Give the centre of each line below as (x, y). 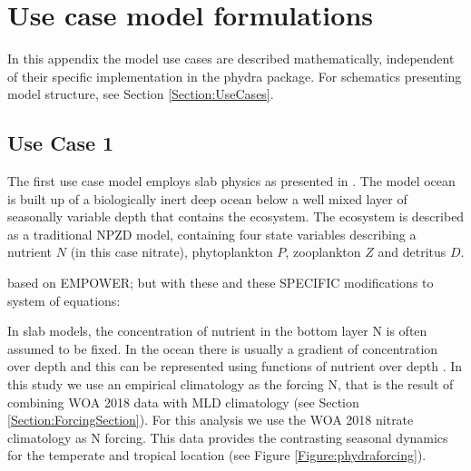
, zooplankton (323, 252)
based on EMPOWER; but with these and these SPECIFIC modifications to (221, 283)
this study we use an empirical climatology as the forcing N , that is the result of (231, 384)
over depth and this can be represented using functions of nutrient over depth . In (235, 366)
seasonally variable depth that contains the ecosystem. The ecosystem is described (236, 216)
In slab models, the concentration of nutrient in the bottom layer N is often (217, 331)
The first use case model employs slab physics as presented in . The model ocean (231, 181)
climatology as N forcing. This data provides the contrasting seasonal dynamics (228, 437)
